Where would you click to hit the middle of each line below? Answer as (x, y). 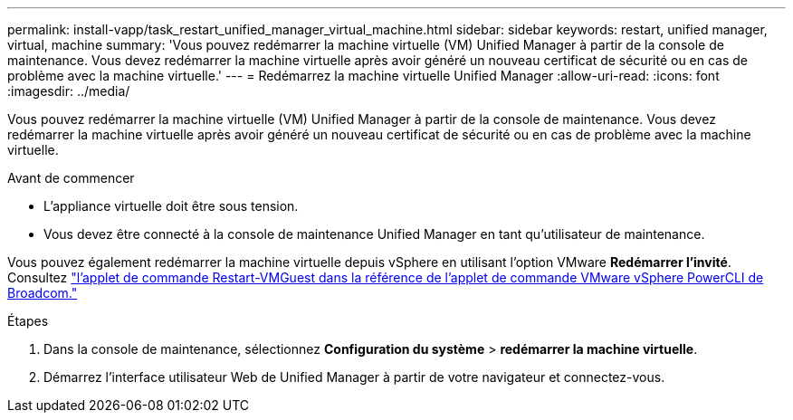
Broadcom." (43, 293)
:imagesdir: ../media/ (69, 91)
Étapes (28, 321)
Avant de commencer (71, 178)
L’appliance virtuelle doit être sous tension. (171, 206)
